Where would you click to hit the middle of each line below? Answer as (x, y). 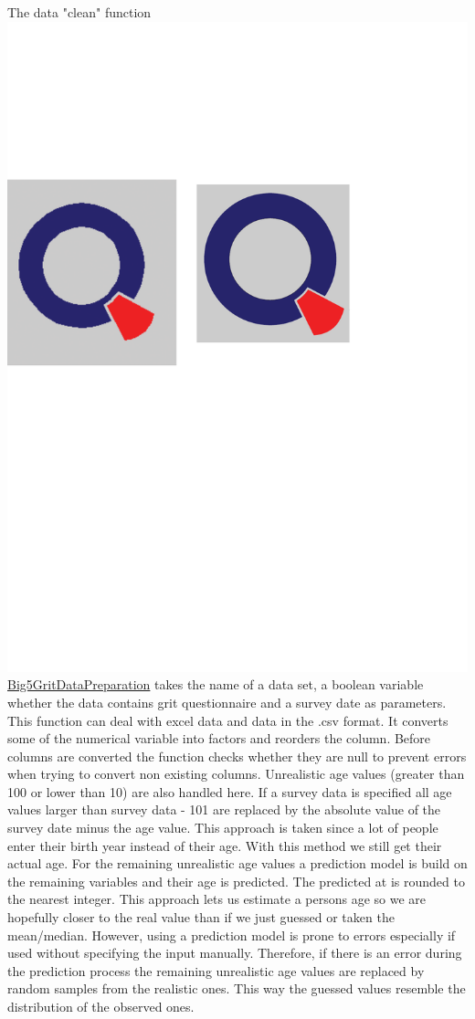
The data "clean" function (79, 12)
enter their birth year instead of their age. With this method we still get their (225, 845)
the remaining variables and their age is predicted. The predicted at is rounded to (236, 881)
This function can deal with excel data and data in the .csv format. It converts (228, 720)
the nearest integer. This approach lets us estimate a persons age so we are (217, 899)
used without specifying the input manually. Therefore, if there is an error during (235, 953)
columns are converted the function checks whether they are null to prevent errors (237, 756)
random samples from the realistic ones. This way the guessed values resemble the (237, 988)
